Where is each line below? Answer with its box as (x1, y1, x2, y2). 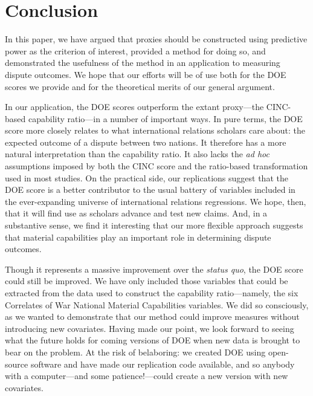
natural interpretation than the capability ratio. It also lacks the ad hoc (5, 148, 269, 160)
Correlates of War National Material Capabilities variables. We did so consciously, (5, 298, 309, 311)
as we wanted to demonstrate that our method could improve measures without (5, 310, 300, 323)
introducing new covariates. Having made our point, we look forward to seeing (5, 322, 294, 334)
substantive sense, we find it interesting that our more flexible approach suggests (5, 219, 303, 232)
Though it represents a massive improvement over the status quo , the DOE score (5, 262, 303, 275)
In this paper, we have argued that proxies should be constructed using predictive (5, 33, 308, 45)
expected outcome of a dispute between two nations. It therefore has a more (5, 135, 286, 148)
